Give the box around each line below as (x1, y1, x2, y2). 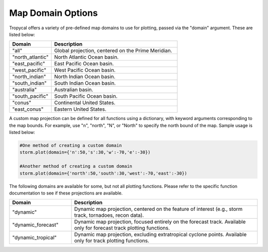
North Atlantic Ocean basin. (54, 54, 119, 61)
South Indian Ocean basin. (54, 80, 116, 87)
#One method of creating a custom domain (19, 143, 122, 148)
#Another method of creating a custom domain (19, 164, 133, 169)
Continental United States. (54, 99, 116, 106)
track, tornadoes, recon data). (74, 212, 144, 219)
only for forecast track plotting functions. (74, 225, 170, 232)
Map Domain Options (9, 7, 98, 18)
